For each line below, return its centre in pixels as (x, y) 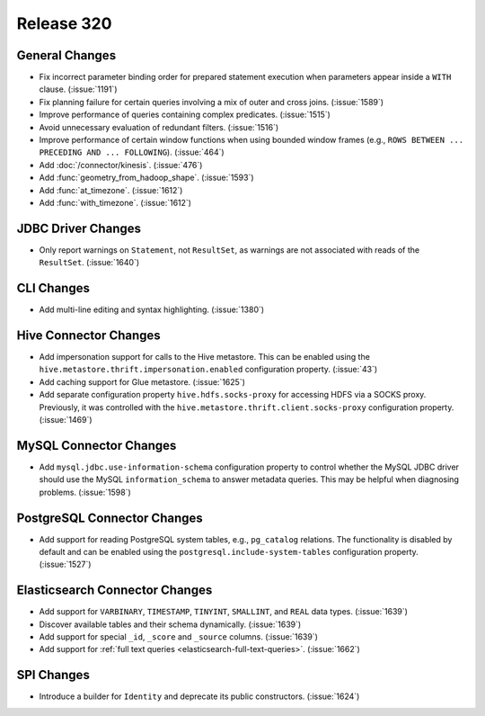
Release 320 (64, 23)
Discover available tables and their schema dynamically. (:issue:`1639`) (170, 624)
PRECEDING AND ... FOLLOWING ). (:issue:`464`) (132, 152)
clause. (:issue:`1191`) (78, 89)
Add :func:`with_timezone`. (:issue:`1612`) (115, 202)
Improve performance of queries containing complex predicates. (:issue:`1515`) (185, 115)
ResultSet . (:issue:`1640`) (89, 263)
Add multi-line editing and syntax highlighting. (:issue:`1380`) (152, 309)
